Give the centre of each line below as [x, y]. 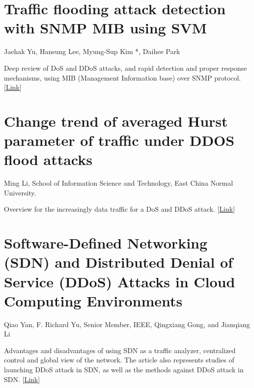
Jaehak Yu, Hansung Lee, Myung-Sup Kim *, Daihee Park [92, 51]
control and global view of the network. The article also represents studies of [119, 360]
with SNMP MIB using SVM [106, 28]
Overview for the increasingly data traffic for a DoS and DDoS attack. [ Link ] [120, 209]
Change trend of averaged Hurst [116, 121]
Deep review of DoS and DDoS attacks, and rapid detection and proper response [126, 68]
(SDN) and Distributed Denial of [118, 262]
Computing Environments [93, 300]
